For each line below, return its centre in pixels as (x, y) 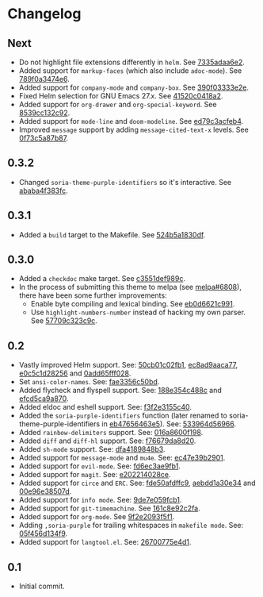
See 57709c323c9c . (64, 321)
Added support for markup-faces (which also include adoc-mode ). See (130, 71)
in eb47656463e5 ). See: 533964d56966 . (169, 424)
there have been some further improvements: (93, 295)
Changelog (44, 14)
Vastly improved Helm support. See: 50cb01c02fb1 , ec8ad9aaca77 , (128, 365)
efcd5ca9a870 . (44, 399)
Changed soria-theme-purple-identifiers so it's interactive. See (125, 182)
